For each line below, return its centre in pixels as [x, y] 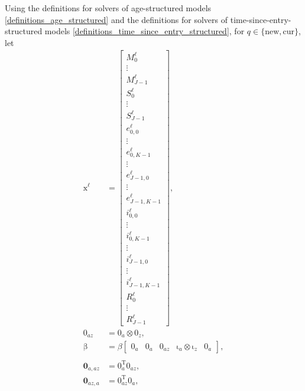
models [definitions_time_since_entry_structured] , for [145, 31]
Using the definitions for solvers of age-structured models [108, 8]
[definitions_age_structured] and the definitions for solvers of [116, 19]
